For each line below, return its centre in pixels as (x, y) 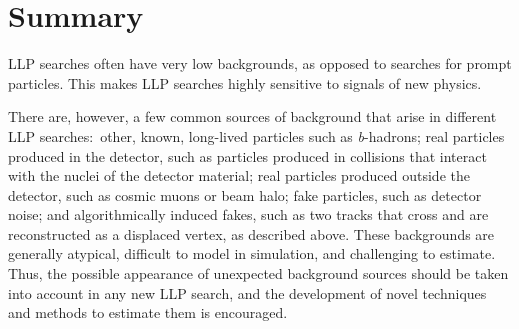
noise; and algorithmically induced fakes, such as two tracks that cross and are (248, 214)
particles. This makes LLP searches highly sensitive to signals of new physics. (245, 82)
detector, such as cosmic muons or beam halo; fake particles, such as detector (245, 194)
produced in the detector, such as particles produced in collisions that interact (247, 155)
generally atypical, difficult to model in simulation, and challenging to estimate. (252, 253)
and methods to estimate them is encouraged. (148, 312)
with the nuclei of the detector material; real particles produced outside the (239, 175)
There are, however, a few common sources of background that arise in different (252, 116)
